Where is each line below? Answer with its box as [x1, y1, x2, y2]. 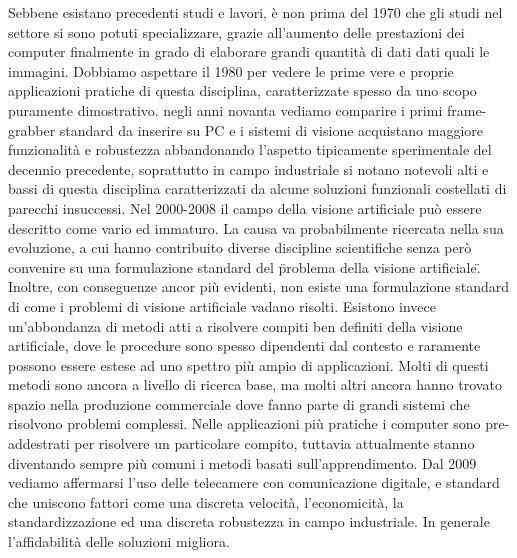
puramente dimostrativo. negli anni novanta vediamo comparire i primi [8, 99, 443, 120]
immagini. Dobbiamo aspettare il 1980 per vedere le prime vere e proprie [8, 60, 454, 81]
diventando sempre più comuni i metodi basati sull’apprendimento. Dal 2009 [8, 452, 477, 473]
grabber [8, 119, 56, 140]
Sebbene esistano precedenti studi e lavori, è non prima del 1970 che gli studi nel [8, 2, 503, 22]
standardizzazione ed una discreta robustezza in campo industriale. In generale [8, 511, 490, 532]
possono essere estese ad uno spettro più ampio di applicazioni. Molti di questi [8, 354, 489, 375]
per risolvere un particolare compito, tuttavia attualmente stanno [74, 433, 475, 454]
